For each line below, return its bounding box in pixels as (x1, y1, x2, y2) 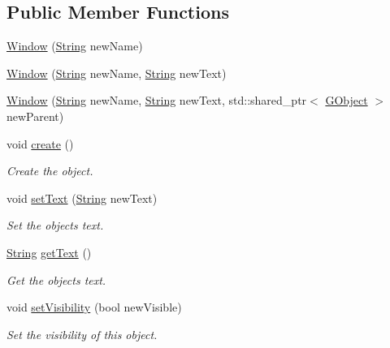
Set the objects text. (6, 217, 104, 234)
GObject (325, 92, 368, 109)
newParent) (6, 107, 64, 124)
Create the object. (6, 162, 93, 179)
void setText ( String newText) (6, 189, 158, 206)
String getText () (6, 243, 92, 260)
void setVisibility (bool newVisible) (6, 299, 182, 316)
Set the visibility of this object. (6, 325, 158, 342)
